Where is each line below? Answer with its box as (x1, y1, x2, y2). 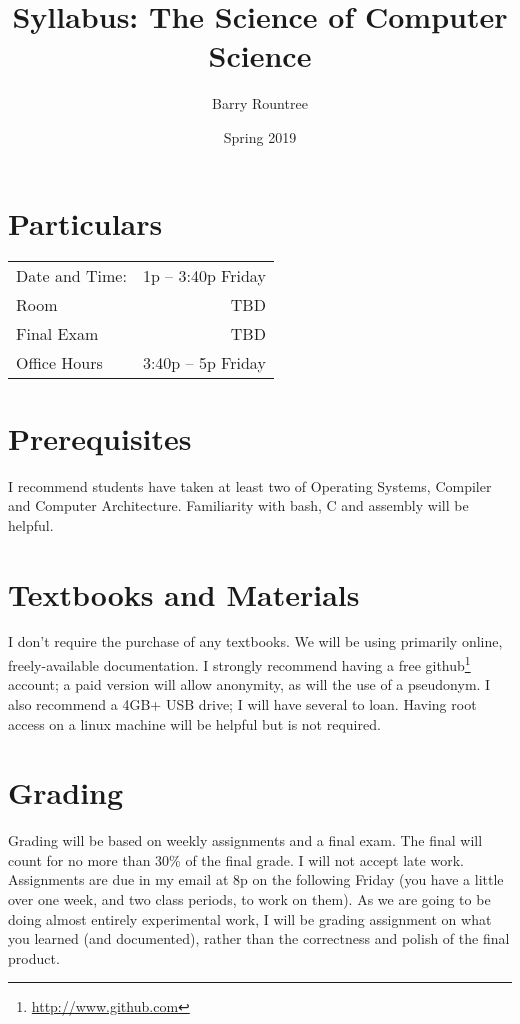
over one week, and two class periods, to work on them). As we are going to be (8, 889, 491, 909)
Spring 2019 (223, 126, 297, 147)
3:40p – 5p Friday (142, 351, 266, 375)
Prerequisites (8, 417, 192, 458)
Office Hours (16, 351, 103, 375)
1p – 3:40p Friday (142, 264, 266, 288)
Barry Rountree (212, 93, 308, 114)
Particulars (8, 202, 163, 243)
